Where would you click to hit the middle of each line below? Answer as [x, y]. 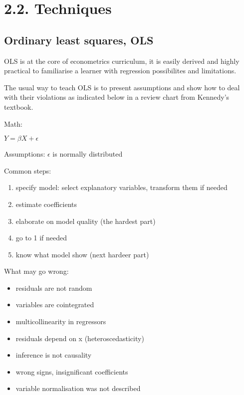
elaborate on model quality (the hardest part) [86, 221]
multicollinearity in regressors [61, 321]
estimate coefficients [46, 204]
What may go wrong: [36, 271]
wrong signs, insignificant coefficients [72, 371]
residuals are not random [54, 288]
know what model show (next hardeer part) [82, 254]
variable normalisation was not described [78, 388]
